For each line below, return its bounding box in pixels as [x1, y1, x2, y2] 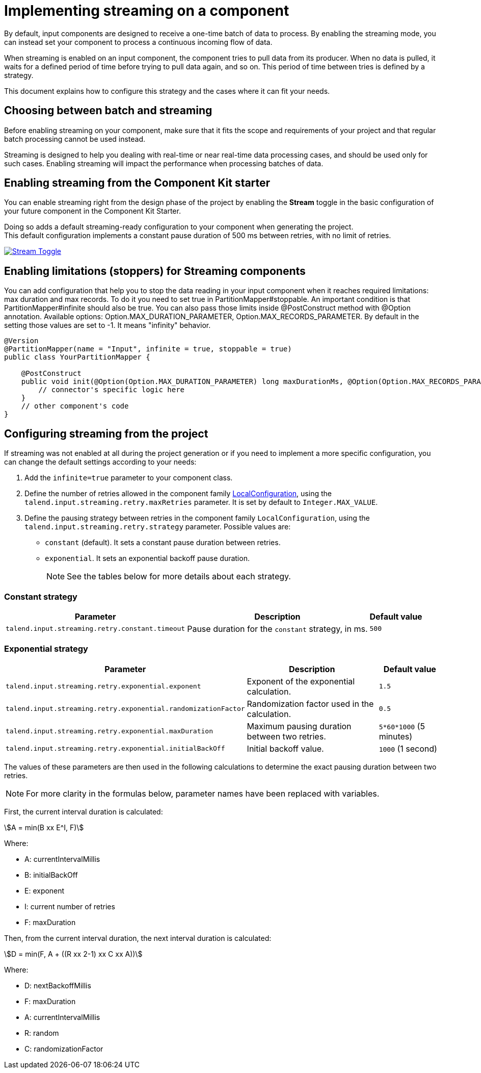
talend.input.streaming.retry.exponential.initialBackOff [6, 745, 225, 753]
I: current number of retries [24, 902, 115, 911]
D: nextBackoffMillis [24, 981, 91, 990]
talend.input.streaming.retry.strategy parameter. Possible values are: [24, 522, 291, 531]
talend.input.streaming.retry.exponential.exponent [6, 682, 201, 691]
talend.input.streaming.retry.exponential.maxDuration [6, 727, 213, 735]
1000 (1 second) [379, 743, 437, 754]
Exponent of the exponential [247, 676, 355, 686]
